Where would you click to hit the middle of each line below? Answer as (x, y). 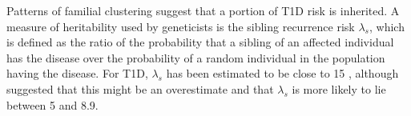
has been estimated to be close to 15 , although (282, 73)
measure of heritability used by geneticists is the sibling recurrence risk (181, 26)
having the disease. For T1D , (77, 73)
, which (387, 26)
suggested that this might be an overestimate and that (140, 88)
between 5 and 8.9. (52, 104)
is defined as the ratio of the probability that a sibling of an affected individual (200, 42)
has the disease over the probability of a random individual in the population (196, 57)
